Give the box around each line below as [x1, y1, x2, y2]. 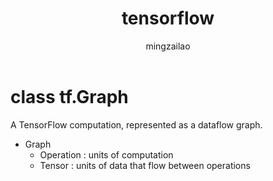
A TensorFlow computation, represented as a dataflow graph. [10, 118, 263, 131]
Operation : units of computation [39, 148, 174, 161]
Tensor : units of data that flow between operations [39, 159, 251, 171]
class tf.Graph [10, 85, 129, 108]
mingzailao [145, 40, 191, 52]
